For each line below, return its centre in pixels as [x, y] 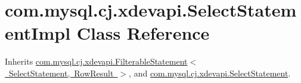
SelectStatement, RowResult [61, 73]
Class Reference [143, 33]
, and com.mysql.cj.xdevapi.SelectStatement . [210, 73]
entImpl [38, 33]
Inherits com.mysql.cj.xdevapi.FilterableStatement [96, 61]
